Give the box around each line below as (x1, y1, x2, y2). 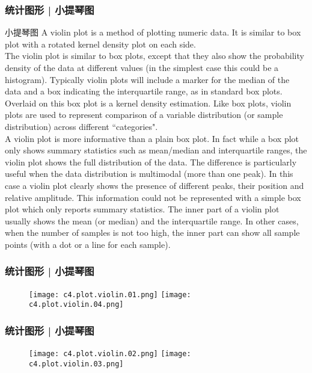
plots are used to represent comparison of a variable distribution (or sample (5, 108, 283, 121)
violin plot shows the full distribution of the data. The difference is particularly (5, 155, 297, 168)
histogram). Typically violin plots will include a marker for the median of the (5, 73, 290, 85)
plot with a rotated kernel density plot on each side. (5, 37, 196, 50)
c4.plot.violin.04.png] (29, 300, 124, 309)
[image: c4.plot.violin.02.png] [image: (29, 350, 191, 359)
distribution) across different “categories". (5, 120, 158, 132)
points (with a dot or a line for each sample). (5, 238, 171, 250)
